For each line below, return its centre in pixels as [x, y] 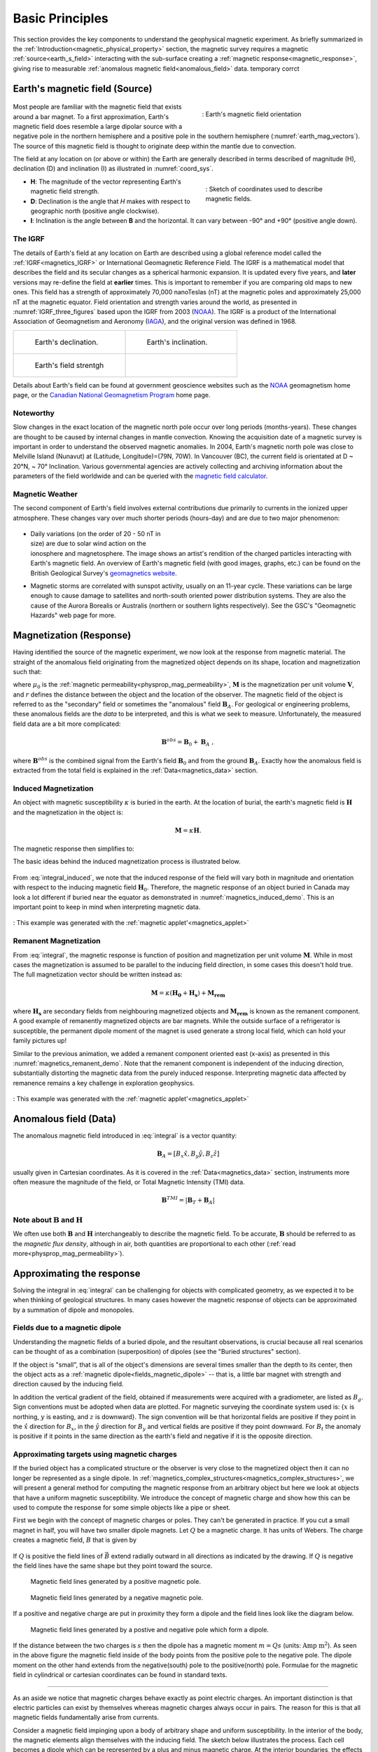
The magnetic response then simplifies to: [73, 849]
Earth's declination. [66, 342]
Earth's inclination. [177, 342]
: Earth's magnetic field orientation [252, 114]
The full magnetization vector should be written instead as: [98, 975]
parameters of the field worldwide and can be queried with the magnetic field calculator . [140, 476]
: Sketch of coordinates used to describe [264, 189]
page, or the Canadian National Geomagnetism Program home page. [112, 395]
